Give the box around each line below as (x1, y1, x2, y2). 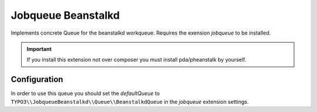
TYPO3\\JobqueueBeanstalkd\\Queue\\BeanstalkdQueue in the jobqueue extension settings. (11, 98, 249, 105)
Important (26, 45, 52, 52)
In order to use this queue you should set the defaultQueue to (11, 90, 160, 97)
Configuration (11, 74, 63, 84)
